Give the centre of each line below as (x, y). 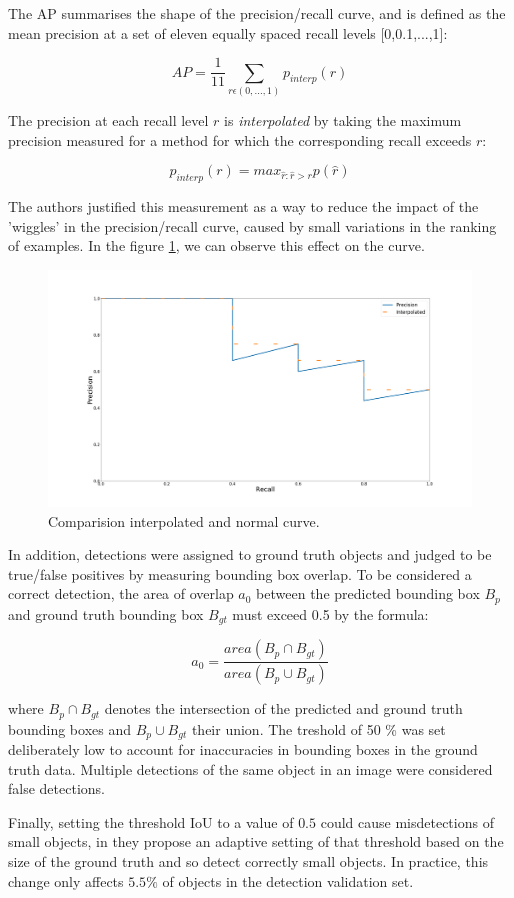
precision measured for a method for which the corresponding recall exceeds (240, 139)
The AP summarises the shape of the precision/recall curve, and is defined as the (257, 13)
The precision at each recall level (108, 119)
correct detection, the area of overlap (121, 593)
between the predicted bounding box (368, 593)
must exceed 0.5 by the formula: (330, 613)
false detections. (56, 788)
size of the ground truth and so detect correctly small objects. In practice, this (248, 861)
